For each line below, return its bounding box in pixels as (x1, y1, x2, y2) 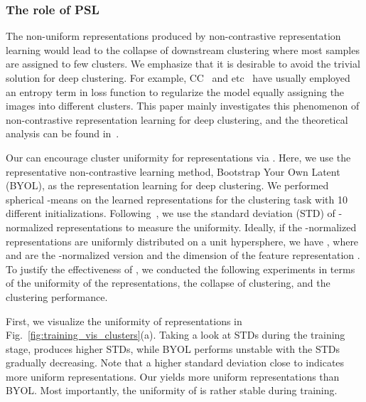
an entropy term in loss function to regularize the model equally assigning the (6, 84, 345, 99)
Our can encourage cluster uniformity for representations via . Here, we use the (6, 149, 351, 164)
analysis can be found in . (6, 126, 119, 141)
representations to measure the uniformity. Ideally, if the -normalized (56, 219, 357, 234)
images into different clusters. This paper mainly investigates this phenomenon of (6, 98, 360, 113)
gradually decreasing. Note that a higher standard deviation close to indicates (6, 355, 345, 370)
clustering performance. (6, 289, 108, 304)
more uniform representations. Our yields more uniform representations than (6, 369, 340, 384)
